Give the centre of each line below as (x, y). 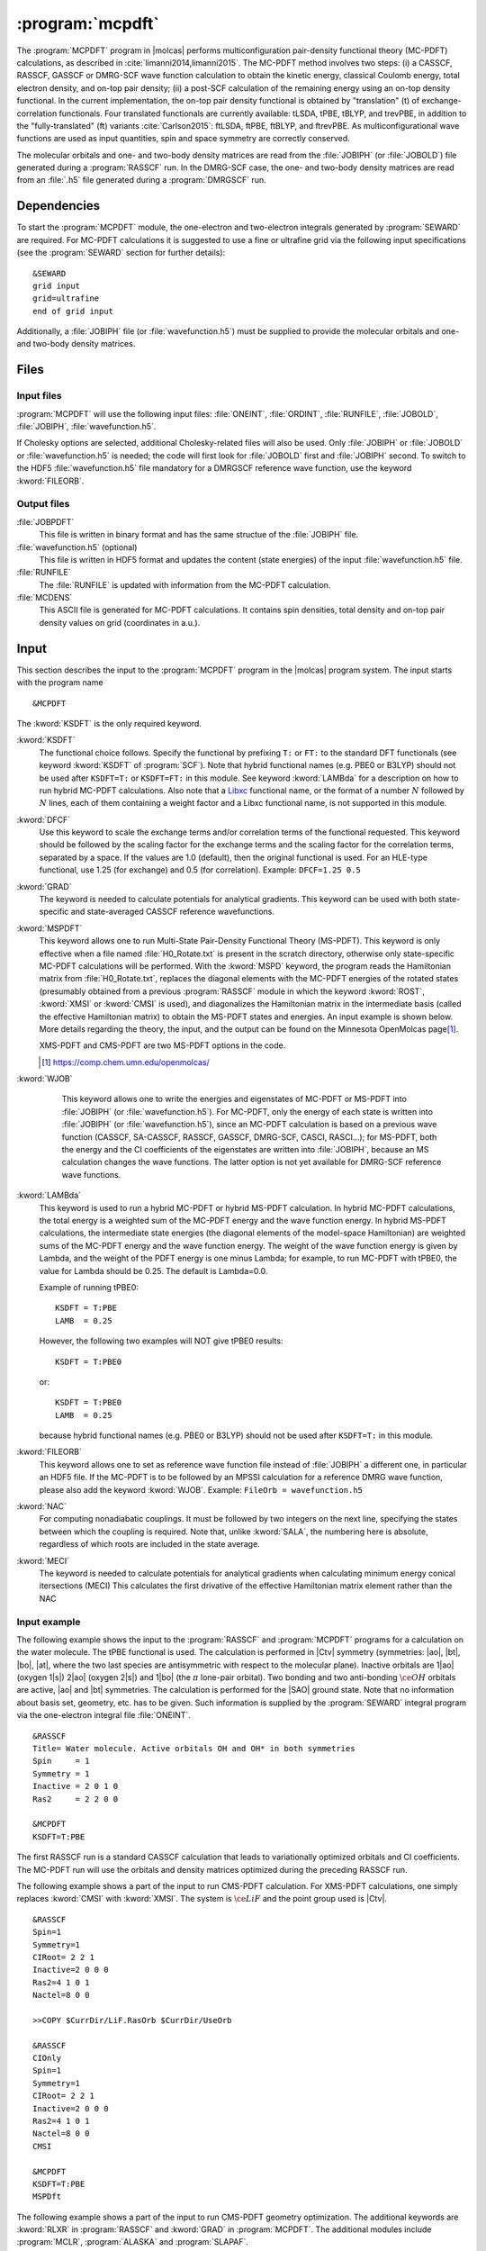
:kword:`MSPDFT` (49, 928)
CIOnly (47, 2058)
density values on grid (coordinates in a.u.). (120, 622)
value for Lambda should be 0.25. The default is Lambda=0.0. (153, 1270)
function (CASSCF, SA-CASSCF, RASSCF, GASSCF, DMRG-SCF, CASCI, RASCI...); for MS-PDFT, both (249, 1137)
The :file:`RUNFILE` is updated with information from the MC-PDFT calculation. (185, 584)
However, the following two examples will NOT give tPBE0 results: (161, 1341)
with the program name (60, 683)
